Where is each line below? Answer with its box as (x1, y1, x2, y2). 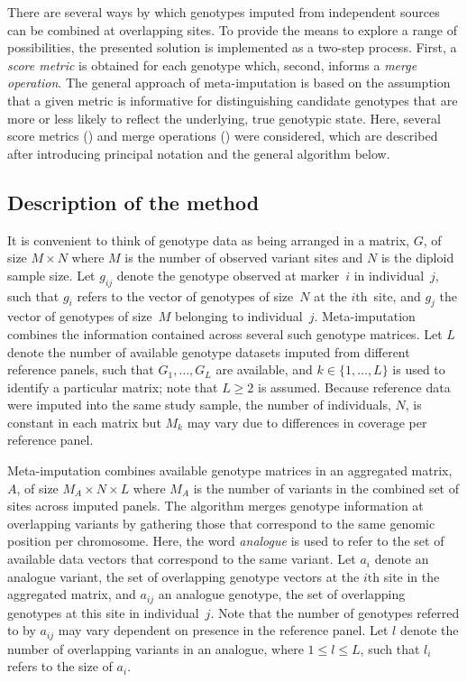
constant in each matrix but (7, 412, 161, 431)
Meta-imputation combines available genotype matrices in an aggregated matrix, (7, 461, 453, 480)
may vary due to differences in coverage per (187, 412, 427, 431)
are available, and (215, 360, 313, 379)
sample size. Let (7, 265, 96, 284)
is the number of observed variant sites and (124, 248, 363, 267)
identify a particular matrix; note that (7, 377, 218, 396)
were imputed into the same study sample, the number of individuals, (7, 395, 391, 414)
